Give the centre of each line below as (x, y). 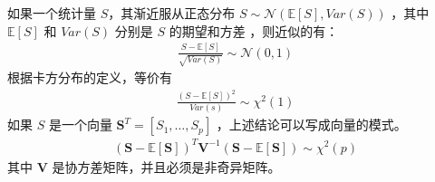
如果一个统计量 (52, 13)
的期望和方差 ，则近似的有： (254, 30)
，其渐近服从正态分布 (172, 13)
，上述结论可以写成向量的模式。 (311, 125)
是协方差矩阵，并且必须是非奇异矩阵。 (166, 166)
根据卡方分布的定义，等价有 (90, 77)
